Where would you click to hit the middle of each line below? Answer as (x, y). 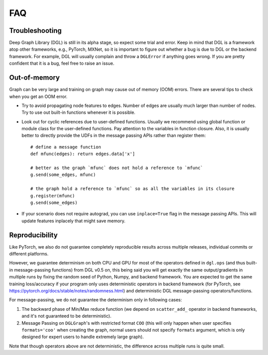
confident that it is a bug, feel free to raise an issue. (62, 63)
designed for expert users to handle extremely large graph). (83, 337)
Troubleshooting (35, 31)
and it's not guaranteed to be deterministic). (67, 316)
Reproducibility (33, 235)
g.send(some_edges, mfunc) (63, 175)
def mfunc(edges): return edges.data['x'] (83, 154)
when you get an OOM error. (38, 96)
